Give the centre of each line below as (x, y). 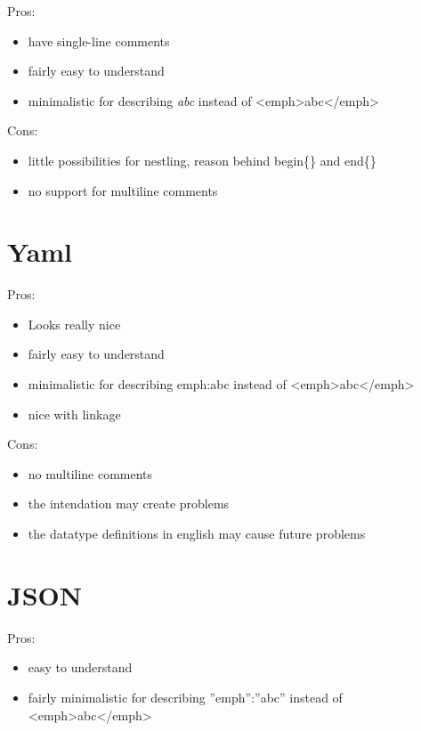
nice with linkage (74, 414)
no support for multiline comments (123, 190)
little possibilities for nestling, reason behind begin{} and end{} (202, 160)
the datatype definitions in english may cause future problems (197, 534)
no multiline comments (90, 473)
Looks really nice (74, 324)
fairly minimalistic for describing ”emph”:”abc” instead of (185, 697)
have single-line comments (99, 41)
